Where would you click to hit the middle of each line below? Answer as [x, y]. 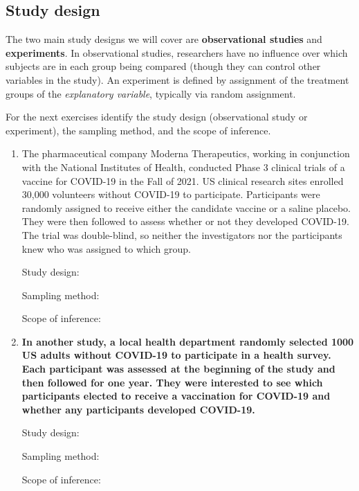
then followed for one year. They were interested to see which [172, 382]
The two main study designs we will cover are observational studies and [164, 39]
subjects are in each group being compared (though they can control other [163, 66]
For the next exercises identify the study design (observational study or [157, 117]
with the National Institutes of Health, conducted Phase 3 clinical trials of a [183, 167]
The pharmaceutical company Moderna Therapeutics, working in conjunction [186, 153]
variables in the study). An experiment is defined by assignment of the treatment [177, 79]
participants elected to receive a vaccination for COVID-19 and [176, 396]
